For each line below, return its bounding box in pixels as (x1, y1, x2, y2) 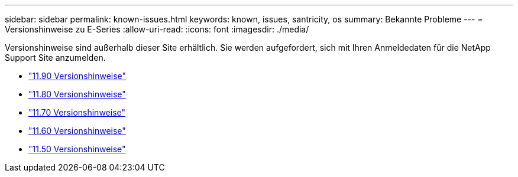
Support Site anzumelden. (5, 53, 106, 63)
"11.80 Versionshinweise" (28, 89, 126, 99)
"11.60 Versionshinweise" (28, 126, 126, 136)
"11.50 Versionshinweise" (28, 144, 126, 154)
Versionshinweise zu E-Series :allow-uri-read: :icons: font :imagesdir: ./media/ (5, 24, 309, 34)
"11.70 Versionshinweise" (28, 107, 126, 117)
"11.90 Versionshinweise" (28, 71, 127, 81)
